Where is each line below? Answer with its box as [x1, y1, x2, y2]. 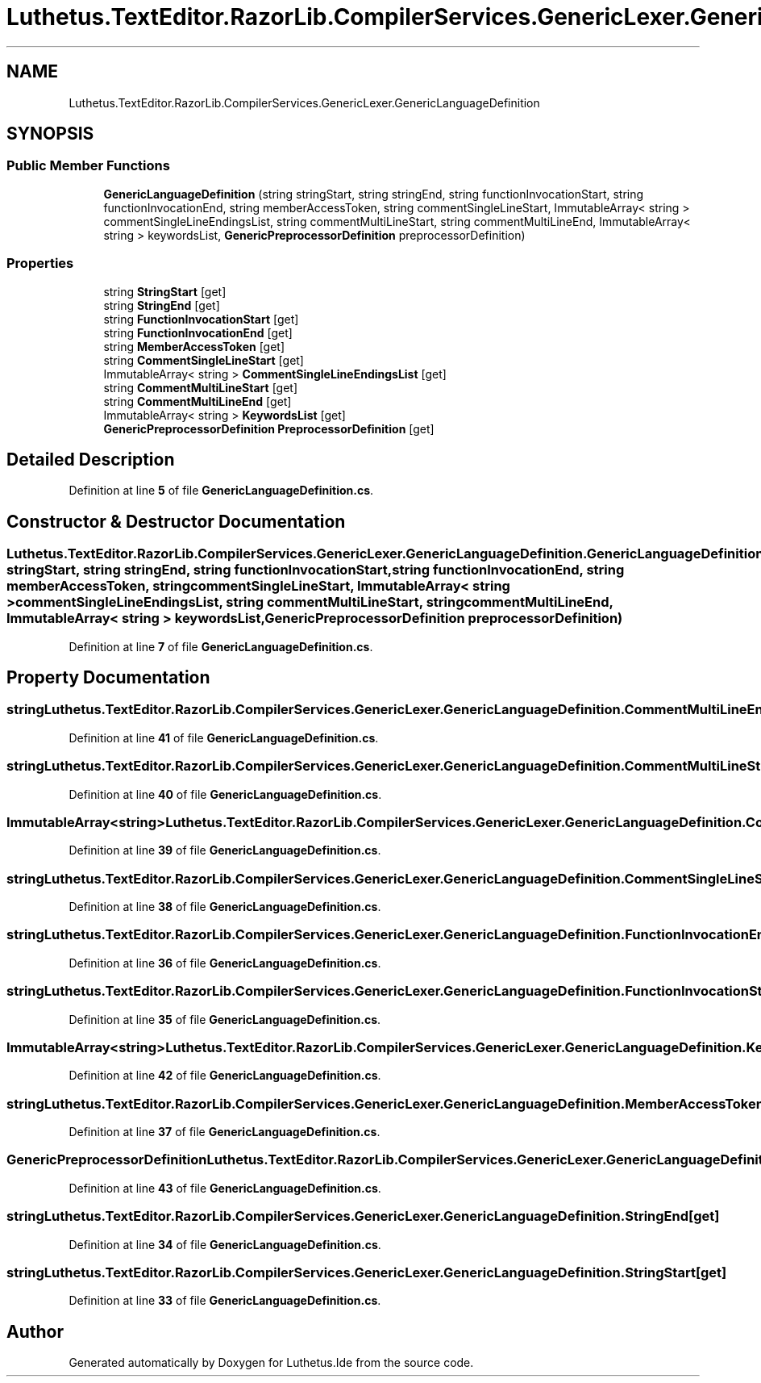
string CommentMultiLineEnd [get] [103, 394, 292, 408]
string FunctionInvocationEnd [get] [103, 325, 293, 340]
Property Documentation [6, 667, 210, 688]
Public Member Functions [6, 157, 170, 174]
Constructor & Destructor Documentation [6, 511, 346, 532]
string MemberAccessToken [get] [103, 339, 285, 353]
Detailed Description [6, 449, 175, 470]
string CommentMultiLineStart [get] [103, 380, 298, 395]
